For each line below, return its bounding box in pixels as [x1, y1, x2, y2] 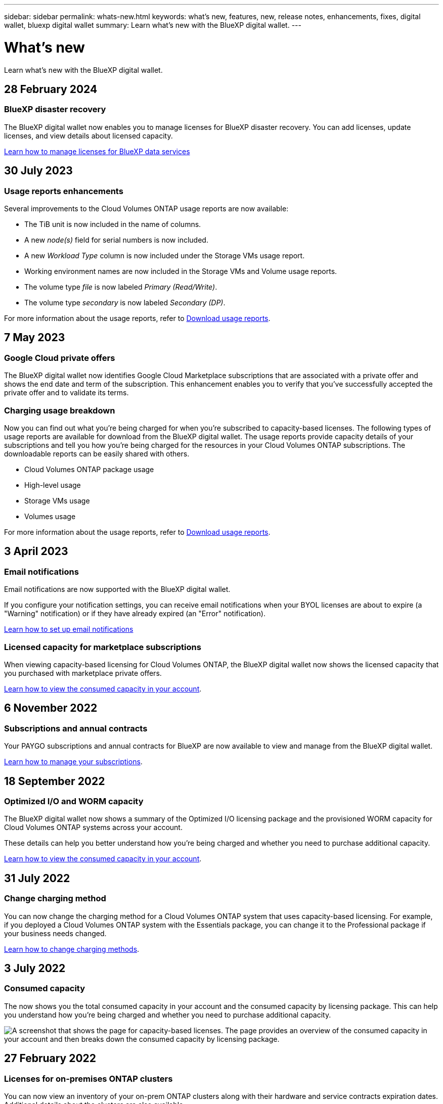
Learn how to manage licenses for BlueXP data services [4, 147, 190, 156]
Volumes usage [24, 512, 76, 521]
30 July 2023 [4, 164, 73, 177]
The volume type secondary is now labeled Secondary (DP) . [24, 298, 226, 307]
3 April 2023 [4, 545, 68, 558]
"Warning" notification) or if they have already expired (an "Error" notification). [4, 609, 265, 618]
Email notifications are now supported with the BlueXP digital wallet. [4, 585, 231, 594]
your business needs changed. [4, 929, 107, 938]
